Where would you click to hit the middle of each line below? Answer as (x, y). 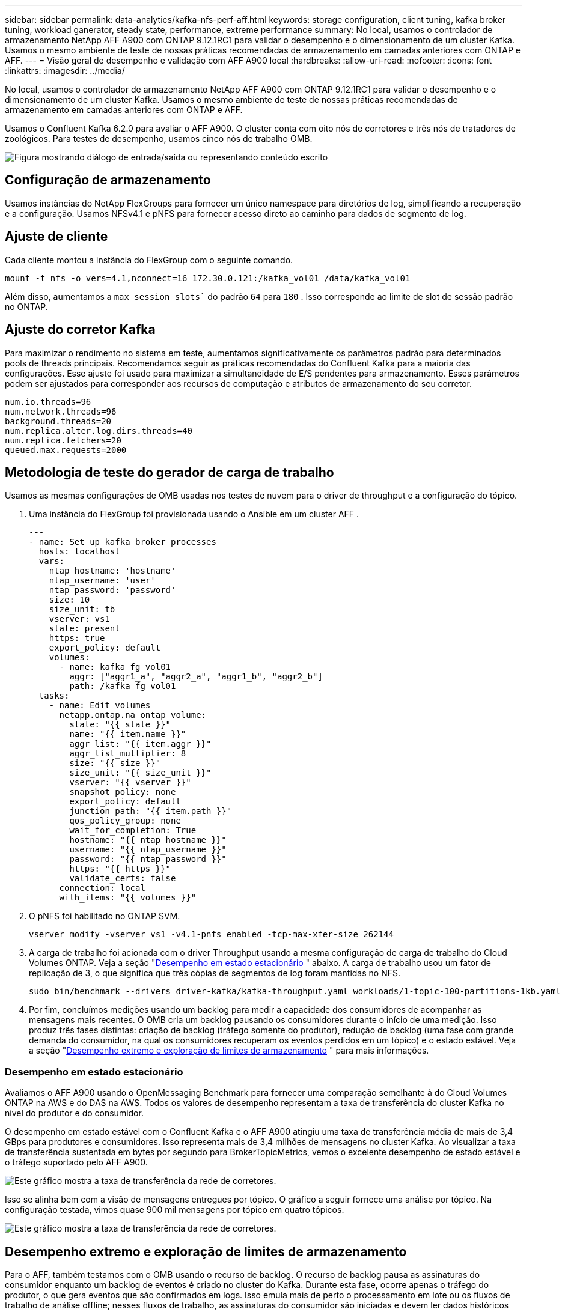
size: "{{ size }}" (115, 763)
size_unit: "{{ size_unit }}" (140, 773)
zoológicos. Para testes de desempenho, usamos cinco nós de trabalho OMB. (159, 138)
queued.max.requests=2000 (66, 450)
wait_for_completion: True (133, 831)
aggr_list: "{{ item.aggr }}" (140, 744)
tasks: (54, 696)
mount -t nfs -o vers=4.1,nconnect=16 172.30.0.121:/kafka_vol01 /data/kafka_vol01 (208, 278)
